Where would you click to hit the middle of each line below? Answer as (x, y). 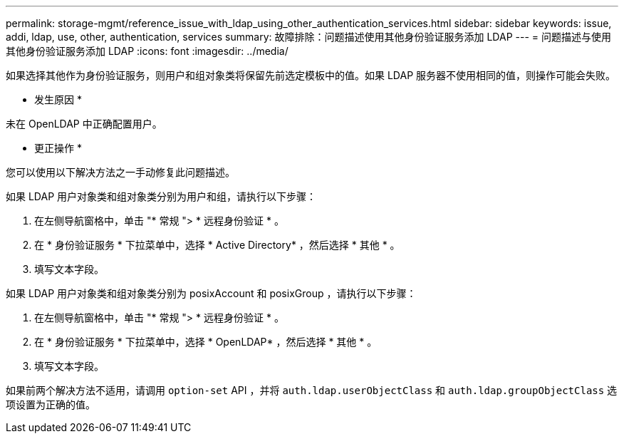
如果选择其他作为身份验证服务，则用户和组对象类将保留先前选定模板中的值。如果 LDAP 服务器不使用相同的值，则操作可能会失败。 (311, 75)
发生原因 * (58, 99)
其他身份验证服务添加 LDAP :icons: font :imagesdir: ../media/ (147, 51)
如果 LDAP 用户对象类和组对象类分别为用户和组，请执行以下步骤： (161, 196)
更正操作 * (58, 148)
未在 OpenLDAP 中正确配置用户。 (84, 124)
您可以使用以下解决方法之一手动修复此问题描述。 (120, 172)
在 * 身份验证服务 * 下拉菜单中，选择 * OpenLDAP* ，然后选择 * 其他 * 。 (206, 342)
